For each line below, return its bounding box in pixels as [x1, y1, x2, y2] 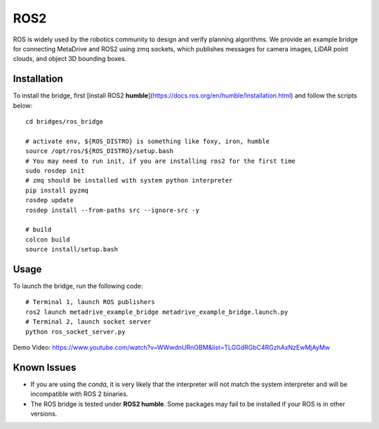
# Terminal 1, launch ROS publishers [25, 298, 156, 306]
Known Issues [13, 362, 77, 374]
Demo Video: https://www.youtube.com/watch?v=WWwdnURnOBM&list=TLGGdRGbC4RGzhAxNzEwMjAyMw [13, 343, 331, 351]
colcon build [25, 235, 70, 244]
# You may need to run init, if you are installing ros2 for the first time [25, 157, 296, 165]
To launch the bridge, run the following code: [13, 282, 143, 290]
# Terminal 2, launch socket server [25, 318, 152, 326]
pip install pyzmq [25, 186, 89, 194]
